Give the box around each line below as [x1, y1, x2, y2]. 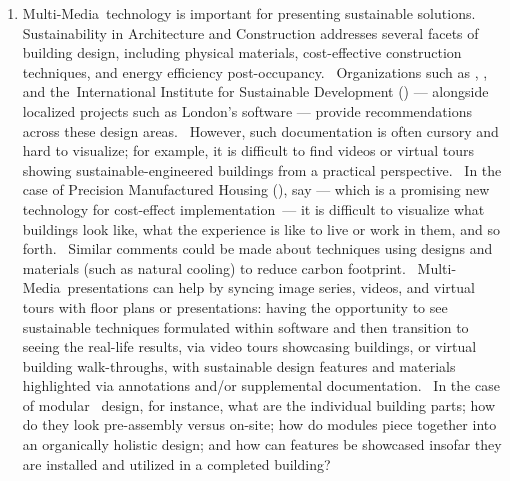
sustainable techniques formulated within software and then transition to [22, 316, 469, 337]
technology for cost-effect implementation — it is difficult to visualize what [22, 198, 485, 219]
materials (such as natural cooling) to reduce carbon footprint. [22, 257, 406, 278]
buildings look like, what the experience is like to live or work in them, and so [22, 218, 500, 239]
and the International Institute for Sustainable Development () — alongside [22, 81, 489, 102]
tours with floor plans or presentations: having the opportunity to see [22, 296, 448, 317]
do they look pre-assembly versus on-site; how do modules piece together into [22, 414, 497, 435]
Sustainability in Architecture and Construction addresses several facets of [22, 22, 479, 43]
